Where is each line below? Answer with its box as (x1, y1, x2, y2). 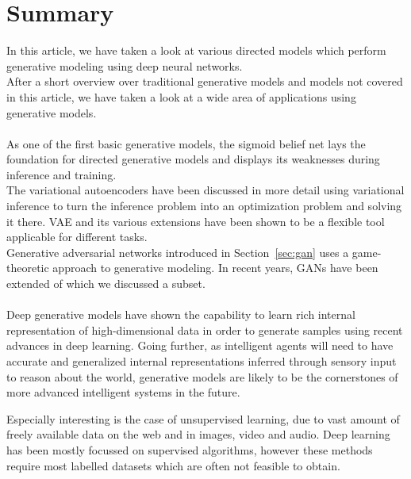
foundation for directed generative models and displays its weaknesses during (6, 151, 380, 167)
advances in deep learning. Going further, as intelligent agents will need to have (6, 337, 394, 354)
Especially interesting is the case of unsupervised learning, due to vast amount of (6, 410, 400, 427)
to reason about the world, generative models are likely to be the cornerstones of (6, 368, 398, 385)
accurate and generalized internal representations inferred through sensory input (6, 353, 397, 369)
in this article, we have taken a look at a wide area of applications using (6, 88, 356, 105)
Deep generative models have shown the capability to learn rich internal (6, 306, 355, 323)
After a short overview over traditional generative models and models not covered (6, 73, 403, 90)
